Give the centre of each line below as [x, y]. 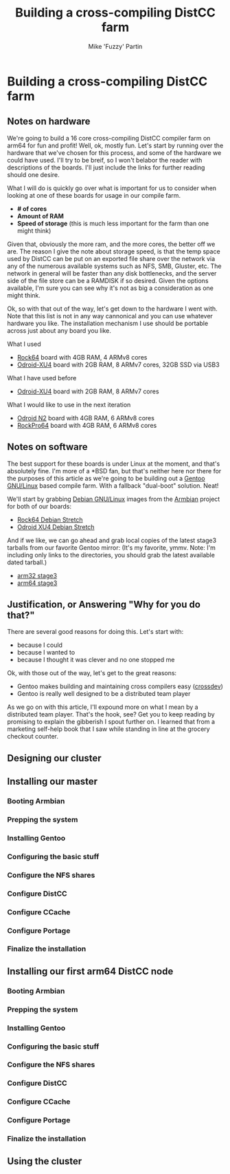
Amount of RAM [40, 216]
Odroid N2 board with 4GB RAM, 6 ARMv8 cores [85, 418]
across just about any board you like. [59, 330]
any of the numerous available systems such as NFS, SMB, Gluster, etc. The [114, 266]
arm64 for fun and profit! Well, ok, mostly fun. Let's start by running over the [115, 145]
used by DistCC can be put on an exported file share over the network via [111, 258]
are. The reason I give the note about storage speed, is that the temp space [114, 251]
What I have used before [42, 378]
